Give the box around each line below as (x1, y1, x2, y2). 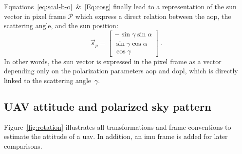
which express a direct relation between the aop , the (75, 11, 231, 21)
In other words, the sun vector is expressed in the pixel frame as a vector (4, 56, 222, 66)
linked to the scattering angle (4, 75, 92, 86)
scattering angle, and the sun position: (4, 20, 118, 31)
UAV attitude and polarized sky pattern (4, 99, 211, 114)
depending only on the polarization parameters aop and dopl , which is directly (4, 66, 238, 76)
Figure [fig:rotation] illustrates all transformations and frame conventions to (4, 121, 231, 132)
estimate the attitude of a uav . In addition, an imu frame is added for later (4, 131, 228, 141)
